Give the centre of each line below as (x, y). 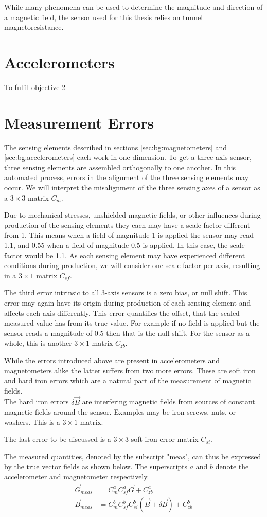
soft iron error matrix (165, 439)
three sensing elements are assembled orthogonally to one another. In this (120, 167)
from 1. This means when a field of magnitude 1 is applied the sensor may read (129, 235)
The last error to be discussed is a (58, 439)
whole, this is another (38, 343)
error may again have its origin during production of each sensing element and (128, 302)
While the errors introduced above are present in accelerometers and (112, 360)
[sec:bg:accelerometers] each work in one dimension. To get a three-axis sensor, (128, 157)
